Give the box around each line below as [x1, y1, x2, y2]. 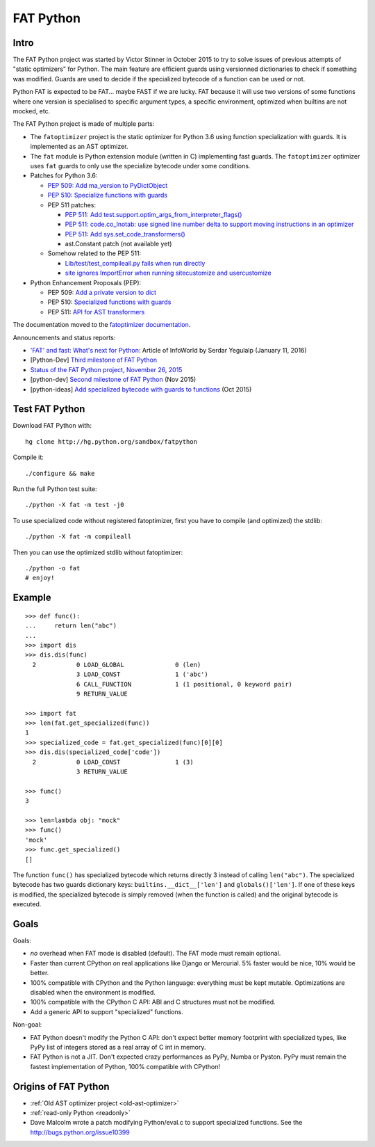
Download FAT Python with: [12, 422, 92, 430]
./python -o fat [25, 564, 81, 572]
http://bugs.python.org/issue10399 [30, 1128, 130, 1137]
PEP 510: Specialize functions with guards [47, 191, 168, 200]
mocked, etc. [12, 107, 51, 115]
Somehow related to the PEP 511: [47, 249, 142, 257]
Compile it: [12, 453, 44, 462]
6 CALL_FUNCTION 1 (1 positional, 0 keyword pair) [76, 680, 293, 688]
